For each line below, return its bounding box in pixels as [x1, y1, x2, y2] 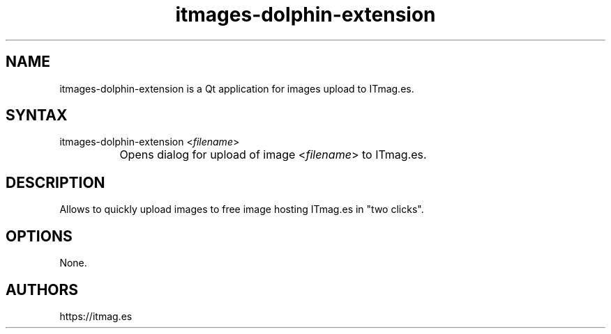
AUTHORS [6, 280, 79, 299]
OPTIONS [6, 227, 73, 245]
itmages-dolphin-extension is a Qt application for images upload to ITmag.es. [59, 82, 414, 95]
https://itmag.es [59, 310, 133, 322]
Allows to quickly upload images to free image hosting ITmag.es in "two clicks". [59, 203, 424, 216]
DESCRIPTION [6, 173, 105, 191]
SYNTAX [6, 106, 68, 125]
